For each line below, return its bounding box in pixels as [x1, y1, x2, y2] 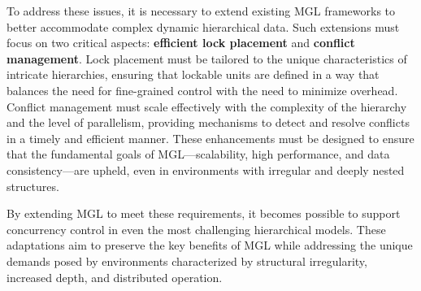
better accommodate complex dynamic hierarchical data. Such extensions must [7, 18, 400, 35]
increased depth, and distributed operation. [7, 268, 223, 285]
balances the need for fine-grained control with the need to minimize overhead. [7, 81, 398, 98]
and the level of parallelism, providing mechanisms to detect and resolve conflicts [7, 114, 410, 131]
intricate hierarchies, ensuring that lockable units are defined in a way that [7, 66, 380, 83]
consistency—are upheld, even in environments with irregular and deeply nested [7, 161, 405, 178]
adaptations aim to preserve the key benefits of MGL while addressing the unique [7, 237, 413, 254]
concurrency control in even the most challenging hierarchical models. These [7, 220, 386, 237]
